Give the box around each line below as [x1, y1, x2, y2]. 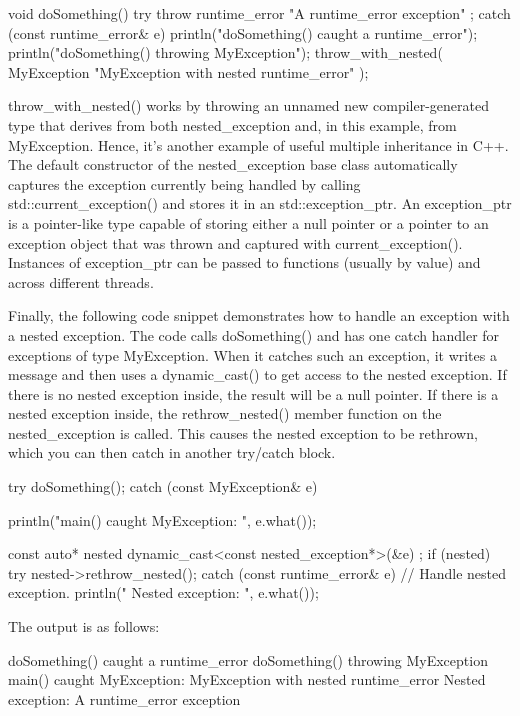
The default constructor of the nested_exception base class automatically [8, 154, 458, 175]
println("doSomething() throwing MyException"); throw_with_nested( [8, 42, 443, 63]
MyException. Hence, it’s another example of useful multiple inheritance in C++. [8, 134, 509, 155]
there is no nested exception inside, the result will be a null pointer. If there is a [8, 383, 499, 404]
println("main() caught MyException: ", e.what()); [8, 509, 317, 530]
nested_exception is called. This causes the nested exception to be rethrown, [8, 422, 478, 443]
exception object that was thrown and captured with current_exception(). [8, 232, 463, 253]
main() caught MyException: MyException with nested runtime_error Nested [8, 669, 486, 690]
